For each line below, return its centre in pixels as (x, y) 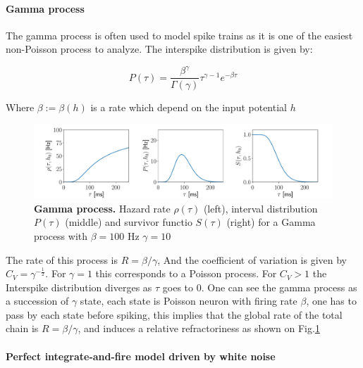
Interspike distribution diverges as (79, 287)
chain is (22, 328)
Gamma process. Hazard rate (102, 208)
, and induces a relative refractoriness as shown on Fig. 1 (199, 328)
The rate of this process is (62, 259)
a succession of (37, 301)
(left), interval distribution (260, 208)
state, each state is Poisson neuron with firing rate (189, 301)
